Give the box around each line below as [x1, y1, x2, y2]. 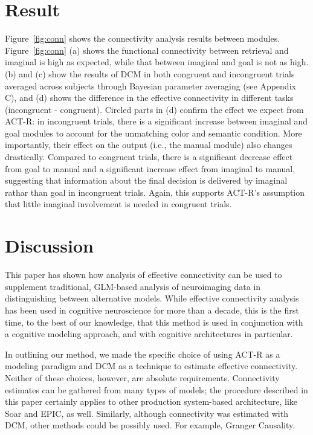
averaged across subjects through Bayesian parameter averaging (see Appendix [5, 79, 296, 92]
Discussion [5, 233, 94, 258]
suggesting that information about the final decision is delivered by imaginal [5, 174, 288, 187]
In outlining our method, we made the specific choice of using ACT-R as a [5, 347, 280, 360]
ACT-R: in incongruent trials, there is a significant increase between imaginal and [5, 115, 308, 127]
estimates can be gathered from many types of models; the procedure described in [5, 383, 308, 396]
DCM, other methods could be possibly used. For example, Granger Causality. [5, 419, 295, 431]
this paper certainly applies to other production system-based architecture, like [5, 395, 298, 408]
